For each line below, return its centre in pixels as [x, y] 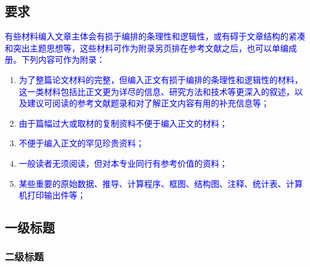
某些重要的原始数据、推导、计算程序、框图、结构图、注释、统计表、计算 [161, 183]
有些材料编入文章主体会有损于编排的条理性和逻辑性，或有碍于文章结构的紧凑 [155, 36]
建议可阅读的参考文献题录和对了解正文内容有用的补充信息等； [148, 103]
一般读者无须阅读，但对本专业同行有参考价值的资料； [123, 163]
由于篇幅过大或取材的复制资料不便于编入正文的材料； [123, 123]
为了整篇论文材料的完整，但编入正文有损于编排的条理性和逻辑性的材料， [161, 79]
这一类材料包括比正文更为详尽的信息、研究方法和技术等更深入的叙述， [156, 91]
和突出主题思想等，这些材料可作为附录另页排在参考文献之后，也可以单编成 [151, 47]
